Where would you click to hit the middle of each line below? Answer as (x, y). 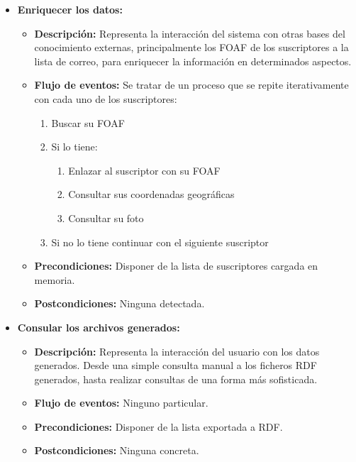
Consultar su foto (106, 218)
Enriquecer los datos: (70, 9)
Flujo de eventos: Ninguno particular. (121, 403)
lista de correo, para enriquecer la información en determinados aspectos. (193, 61)
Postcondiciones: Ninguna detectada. (119, 303)
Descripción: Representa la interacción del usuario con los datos (177, 351)
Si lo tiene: (74, 147)
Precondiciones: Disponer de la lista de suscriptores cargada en (176, 266)
